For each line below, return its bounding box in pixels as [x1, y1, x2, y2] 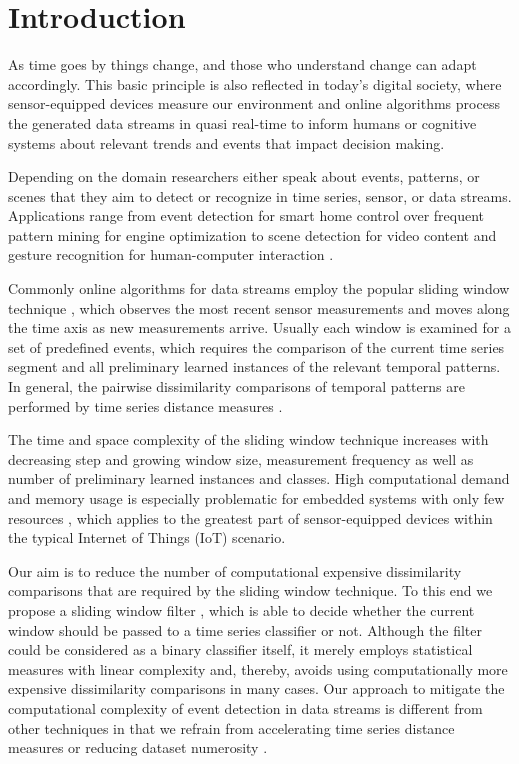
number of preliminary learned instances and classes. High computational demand [8, 468, 510, 489]
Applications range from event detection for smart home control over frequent [8, 205, 485, 226]
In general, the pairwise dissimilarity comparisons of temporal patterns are [8, 376, 465, 397]
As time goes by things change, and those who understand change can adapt [8, 54, 477, 75]
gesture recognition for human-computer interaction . [8, 244, 334, 265]
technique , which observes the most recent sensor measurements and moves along [8, 297, 510, 318]
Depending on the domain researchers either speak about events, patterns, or [8, 166, 480, 187]
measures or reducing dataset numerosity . [8, 737, 268, 758]
